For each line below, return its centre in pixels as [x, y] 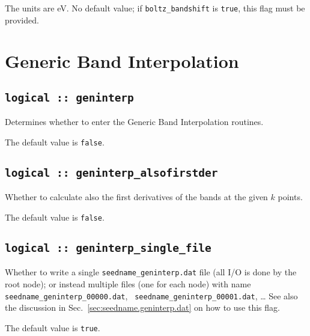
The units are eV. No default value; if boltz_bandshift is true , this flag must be [155, 8]
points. [290, 197]
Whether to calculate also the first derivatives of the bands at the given [136, 197]
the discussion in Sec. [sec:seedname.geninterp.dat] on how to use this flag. [142, 307]
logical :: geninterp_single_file [108, 248]
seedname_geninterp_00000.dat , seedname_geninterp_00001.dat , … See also [151, 295]
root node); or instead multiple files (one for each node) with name [128, 284]
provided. [22, 20]
